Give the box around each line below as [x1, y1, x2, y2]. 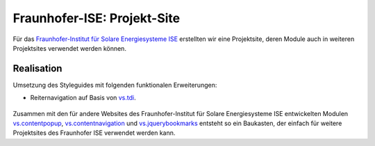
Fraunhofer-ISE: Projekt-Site [12, 10, 181, 26]
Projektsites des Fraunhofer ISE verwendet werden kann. [12, 129, 176, 137]
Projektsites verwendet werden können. [12, 44, 126, 52]
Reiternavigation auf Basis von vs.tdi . [30, 94, 136, 102]
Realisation [12, 63, 62, 74]
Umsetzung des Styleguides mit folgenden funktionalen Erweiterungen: [12, 81, 217, 89]
